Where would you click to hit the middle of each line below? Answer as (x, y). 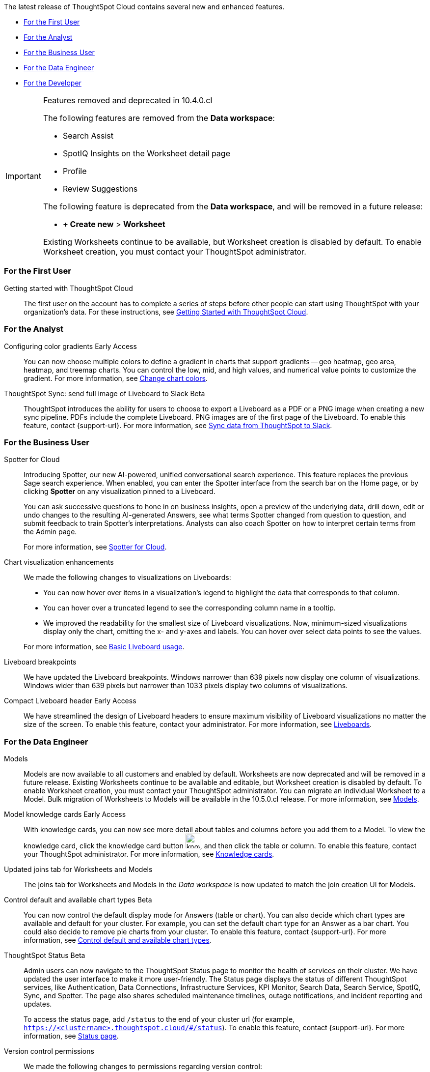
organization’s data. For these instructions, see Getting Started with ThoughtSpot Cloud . (166, 312)
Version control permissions (49, 1051)
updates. (38, 1004)
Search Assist (88, 136)
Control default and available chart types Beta (78, 900)
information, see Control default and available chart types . (118, 940)
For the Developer (53, 83)
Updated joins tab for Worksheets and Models (78, 869)
